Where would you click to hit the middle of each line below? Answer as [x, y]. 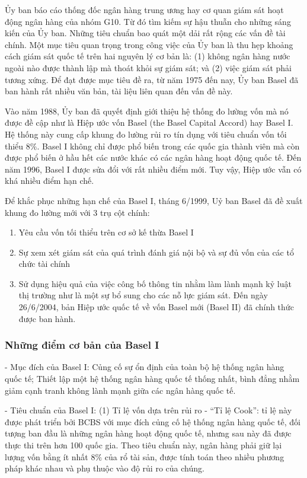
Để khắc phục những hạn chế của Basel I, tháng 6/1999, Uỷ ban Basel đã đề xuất [154, 200]
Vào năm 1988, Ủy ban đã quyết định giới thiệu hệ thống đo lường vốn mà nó [147, 111]
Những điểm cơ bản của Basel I [82, 345]
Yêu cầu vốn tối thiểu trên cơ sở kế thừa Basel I [106, 232]
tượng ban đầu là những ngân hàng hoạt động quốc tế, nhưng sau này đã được [148, 433]
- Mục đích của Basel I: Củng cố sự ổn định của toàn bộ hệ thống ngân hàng [145, 367]
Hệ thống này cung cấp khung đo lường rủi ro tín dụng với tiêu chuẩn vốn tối [146, 134]
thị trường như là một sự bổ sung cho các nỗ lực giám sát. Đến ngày [143, 295]
